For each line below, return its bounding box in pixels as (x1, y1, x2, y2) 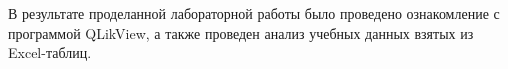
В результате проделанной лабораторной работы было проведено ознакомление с (8, 3, 500, 23)
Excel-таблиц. (8, 42, 92, 63)
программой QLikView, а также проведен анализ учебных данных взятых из (8, 22, 474, 43)
